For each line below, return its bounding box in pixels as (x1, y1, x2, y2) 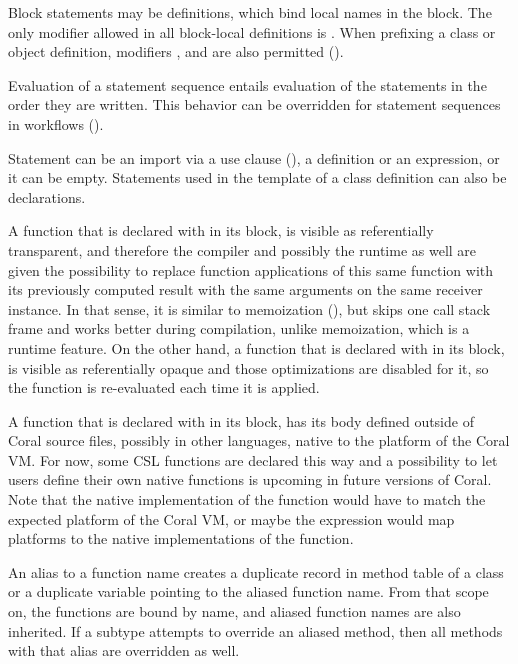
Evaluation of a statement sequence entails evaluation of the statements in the (8, 74, 487, 95)
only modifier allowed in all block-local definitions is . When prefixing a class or (8, 21, 496, 42)
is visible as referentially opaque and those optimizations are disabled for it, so (8, 357, 489, 378)
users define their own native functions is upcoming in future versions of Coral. (8, 469, 492, 490)
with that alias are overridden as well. (8, 640, 240, 661)
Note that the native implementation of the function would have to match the (8, 489, 486, 510)
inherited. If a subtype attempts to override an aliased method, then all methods (8, 620, 503, 641)
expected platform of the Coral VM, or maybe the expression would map (8, 508, 455, 529)
